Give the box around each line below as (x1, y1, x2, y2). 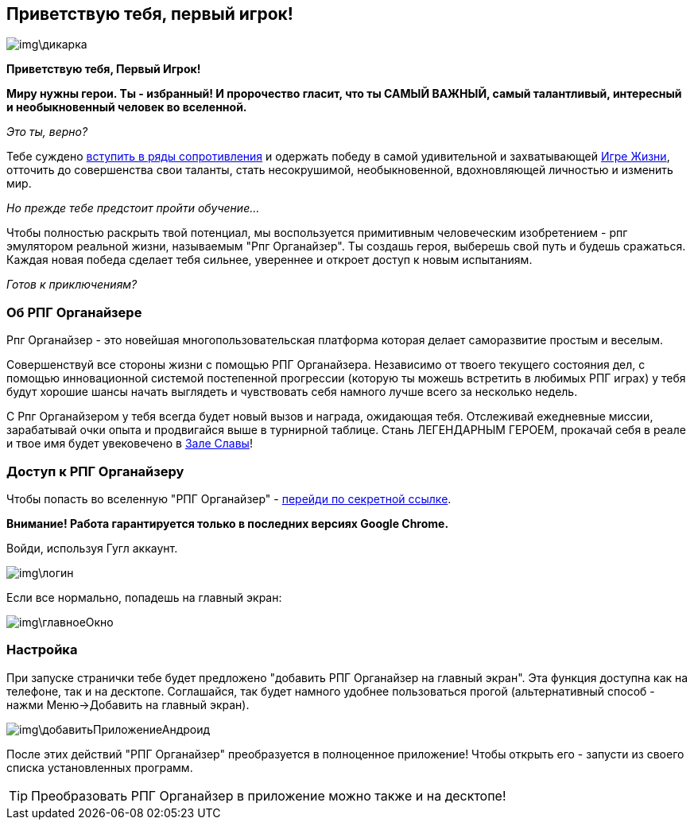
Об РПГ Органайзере (6, 304, 142, 320)
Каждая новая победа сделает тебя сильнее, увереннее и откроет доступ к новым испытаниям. (6, 253, 533, 267)
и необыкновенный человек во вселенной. (6, 100, 247, 114)
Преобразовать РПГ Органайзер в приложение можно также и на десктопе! (31, 787, 506, 804)
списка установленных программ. (6, 760, 193, 774)
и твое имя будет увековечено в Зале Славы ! (6, 436, 253, 451)
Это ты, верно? (6, 125, 88, 139)
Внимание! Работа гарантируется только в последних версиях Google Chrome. (6, 516, 449, 530)
